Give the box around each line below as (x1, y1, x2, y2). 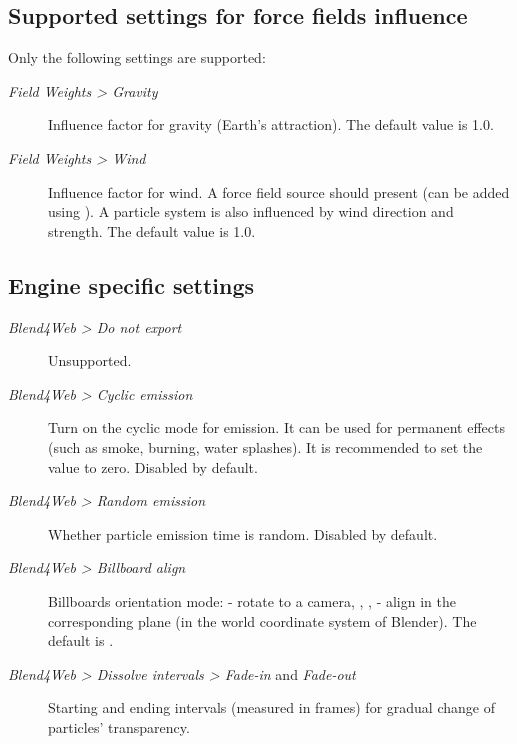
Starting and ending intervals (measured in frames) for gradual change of (48, 697, 495, 718)
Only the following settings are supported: (8, 47, 266, 68)
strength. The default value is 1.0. (48, 220, 256, 241)
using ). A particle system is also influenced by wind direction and (48, 201, 454, 222)
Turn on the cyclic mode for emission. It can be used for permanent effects (48, 417, 505, 438)
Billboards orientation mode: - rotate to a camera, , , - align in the (48, 590, 456, 611)
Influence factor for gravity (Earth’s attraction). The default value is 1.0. (48, 114, 494, 135)
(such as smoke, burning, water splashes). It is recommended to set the (48, 436, 483, 457)
